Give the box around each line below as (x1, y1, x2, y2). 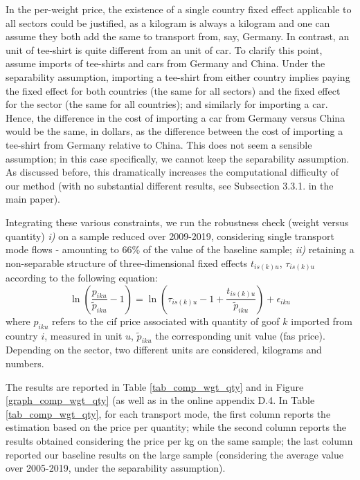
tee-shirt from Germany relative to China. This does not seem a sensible (6, 137, 312, 151)
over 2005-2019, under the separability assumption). (6, 461, 226, 475)
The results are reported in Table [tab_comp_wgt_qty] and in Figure (6, 379, 304, 394)
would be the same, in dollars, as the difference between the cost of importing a (6, 124, 343, 138)
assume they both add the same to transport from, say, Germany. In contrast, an (6, 29, 350, 44)
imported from (291, 313, 353, 328)
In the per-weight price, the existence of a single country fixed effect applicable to (6, 2, 352, 16)
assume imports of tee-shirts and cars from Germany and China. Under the (6, 56, 325, 71)
